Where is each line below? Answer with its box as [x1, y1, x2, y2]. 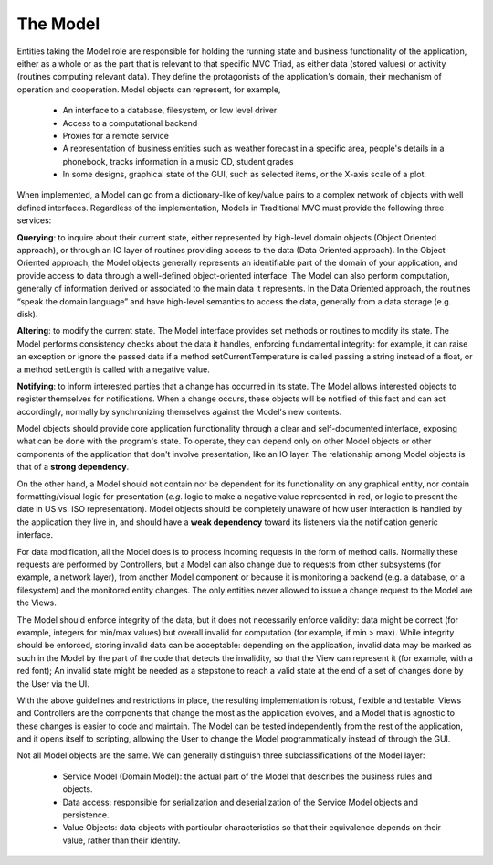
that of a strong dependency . [16, 462, 130, 473]
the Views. [16, 597, 57, 608]
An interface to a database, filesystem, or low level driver [62, 105, 278, 116]
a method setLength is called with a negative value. [16, 364, 210, 375]
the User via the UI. [16, 678, 90, 689]
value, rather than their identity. [62, 835, 181, 846]
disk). [16, 308, 38, 319]
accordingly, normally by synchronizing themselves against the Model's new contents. [16, 406, 342, 417]
